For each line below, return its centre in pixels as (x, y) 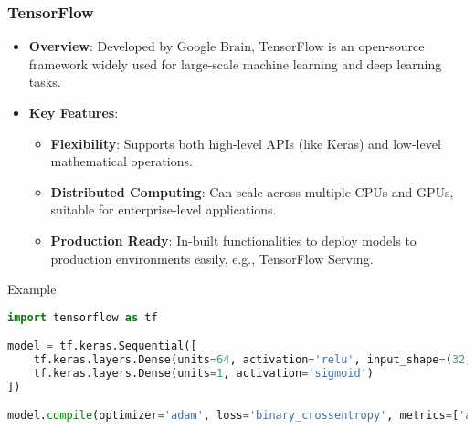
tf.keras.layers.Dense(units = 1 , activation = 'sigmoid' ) (203, 374)
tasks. (45, 82)
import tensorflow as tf (83, 317)
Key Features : (74, 112)
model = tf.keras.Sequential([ (102, 346)
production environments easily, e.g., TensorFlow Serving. (212, 258)
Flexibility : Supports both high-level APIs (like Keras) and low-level (246, 143)
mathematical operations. (121, 161)
